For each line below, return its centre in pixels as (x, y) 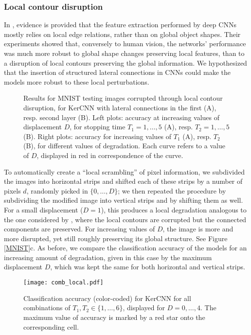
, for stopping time (98, 127)
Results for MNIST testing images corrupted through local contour (123, 98)
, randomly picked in (57, 190)
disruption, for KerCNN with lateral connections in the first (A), (120, 107)
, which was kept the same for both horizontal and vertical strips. (148, 267)
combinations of (47, 308)
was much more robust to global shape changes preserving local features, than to (124, 53)
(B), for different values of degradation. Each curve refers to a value (124, 146)
